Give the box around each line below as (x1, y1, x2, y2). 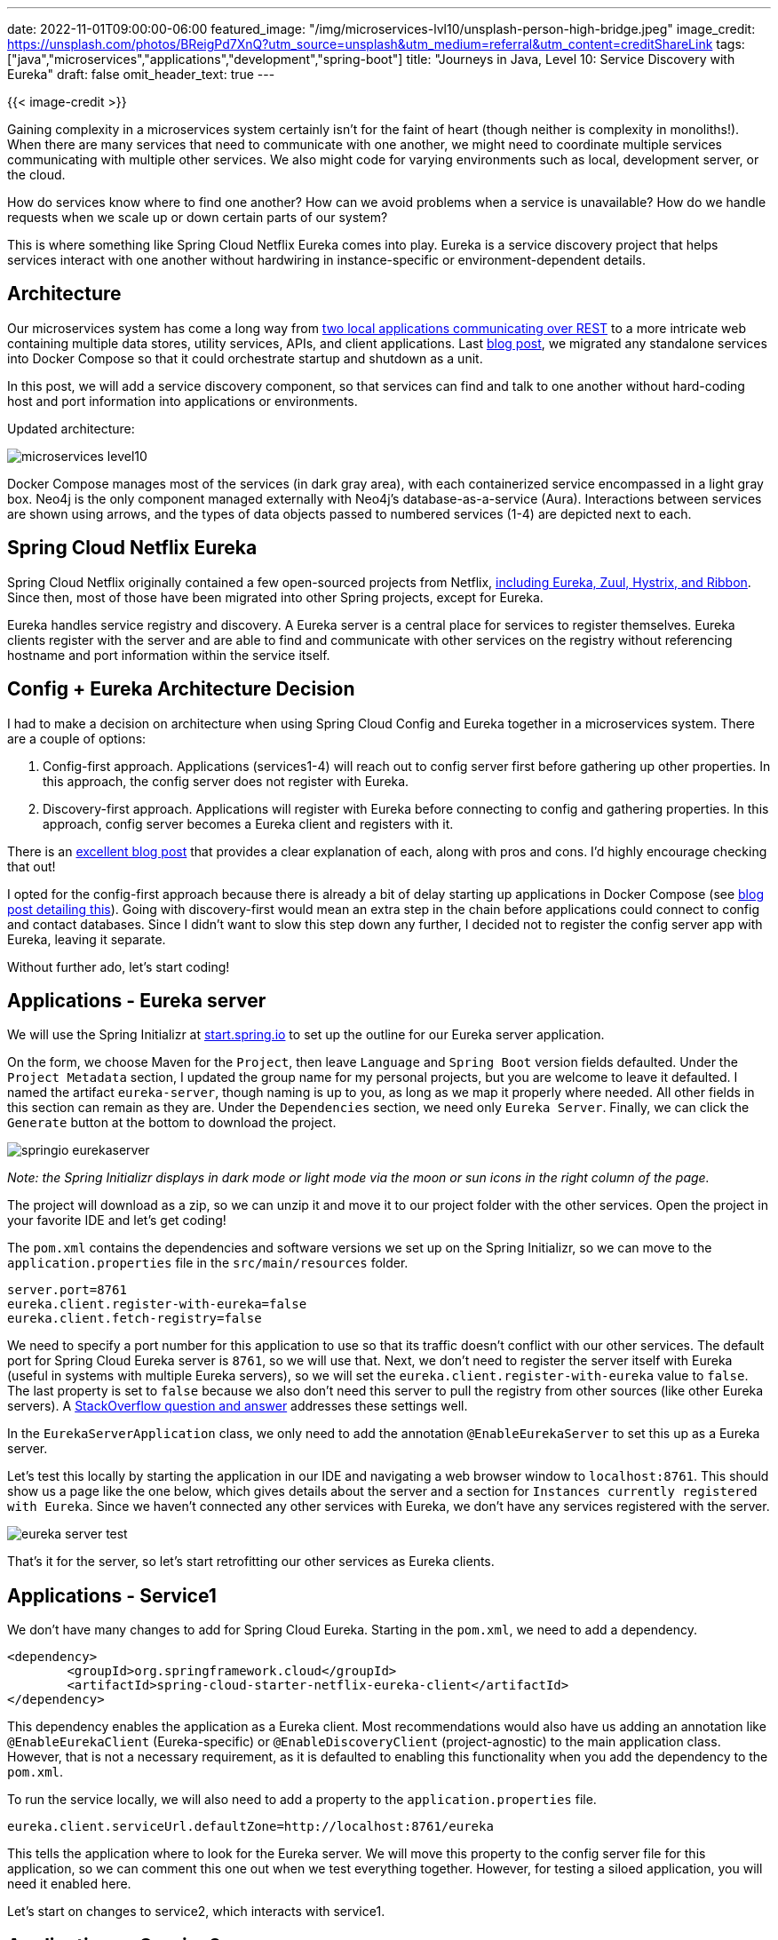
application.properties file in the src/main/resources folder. (7, 1255, 409, 1271)
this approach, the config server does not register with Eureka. (43, 773, 409, 789)
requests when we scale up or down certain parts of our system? (7, 210, 388, 225)
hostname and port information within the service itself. (7, 647, 330, 663)
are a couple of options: (7, 730, 147, 746)
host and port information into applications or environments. (7, 393, 358, 409)
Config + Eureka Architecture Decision (7, 678, 355, 701)
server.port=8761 (7, 1283, 127, 1298)
